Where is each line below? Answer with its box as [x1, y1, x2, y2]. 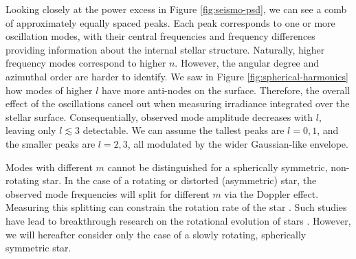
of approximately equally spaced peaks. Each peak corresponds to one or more [5, 15, 335, 30]
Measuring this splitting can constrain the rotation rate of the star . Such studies [5, 200, 347, 214]
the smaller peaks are [5, 136, 96, 150]
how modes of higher [5, 82, 93, 97]
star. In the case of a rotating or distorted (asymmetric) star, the [42, 173, 317, 188]
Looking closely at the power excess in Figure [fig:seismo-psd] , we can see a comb [5, 2, 347, 16]
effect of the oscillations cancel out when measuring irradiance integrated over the [5, 96, 350, 111]
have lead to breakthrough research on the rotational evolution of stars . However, [5, 213, 351, 227]
